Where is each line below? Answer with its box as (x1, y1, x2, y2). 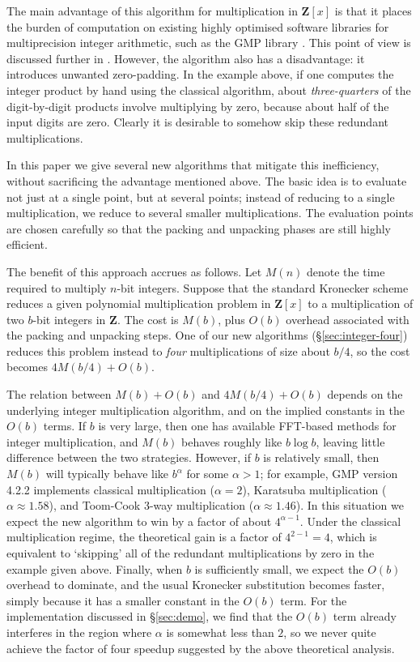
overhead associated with (286, 310, 409, 327)
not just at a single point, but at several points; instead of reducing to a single (6, 188, 395, 205)
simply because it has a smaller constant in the (6, 592, 240, 609)
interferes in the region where (6, 623, 152, 640)
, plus (218, 310, 245, 327)
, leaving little (316, 433, 385, 450)
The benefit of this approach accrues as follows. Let (6, 263, 262, 280)
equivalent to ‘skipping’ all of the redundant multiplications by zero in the (6, 545, 375, 561)
